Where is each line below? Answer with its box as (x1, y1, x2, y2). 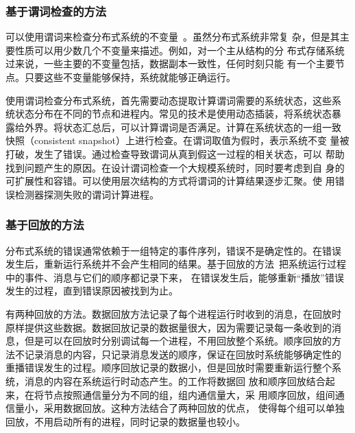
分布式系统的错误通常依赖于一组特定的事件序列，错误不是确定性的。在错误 (5, 243, 341, 257)
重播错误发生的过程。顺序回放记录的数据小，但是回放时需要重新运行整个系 (5, 360, 341, 375)
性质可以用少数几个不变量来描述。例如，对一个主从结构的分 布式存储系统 (14, 43, 345, 57)
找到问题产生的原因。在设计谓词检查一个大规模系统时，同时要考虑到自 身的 (5, 160, 345, 174)
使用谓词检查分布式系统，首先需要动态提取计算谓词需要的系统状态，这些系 (5, 93, 341, 107)
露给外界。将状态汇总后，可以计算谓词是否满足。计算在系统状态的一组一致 (5, 119, 341, 134)
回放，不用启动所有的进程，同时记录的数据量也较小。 (5, 414, 245, 428)
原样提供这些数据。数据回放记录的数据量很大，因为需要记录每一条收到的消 (5, 320, 341, 334)
